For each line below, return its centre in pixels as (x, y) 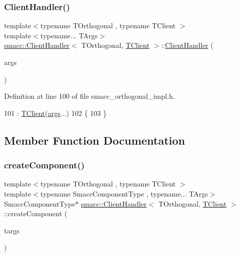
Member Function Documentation (95, 140)
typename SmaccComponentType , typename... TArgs (124, 193)
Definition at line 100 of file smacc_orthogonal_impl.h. (89, 96)
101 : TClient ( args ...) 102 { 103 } (55, 113)
